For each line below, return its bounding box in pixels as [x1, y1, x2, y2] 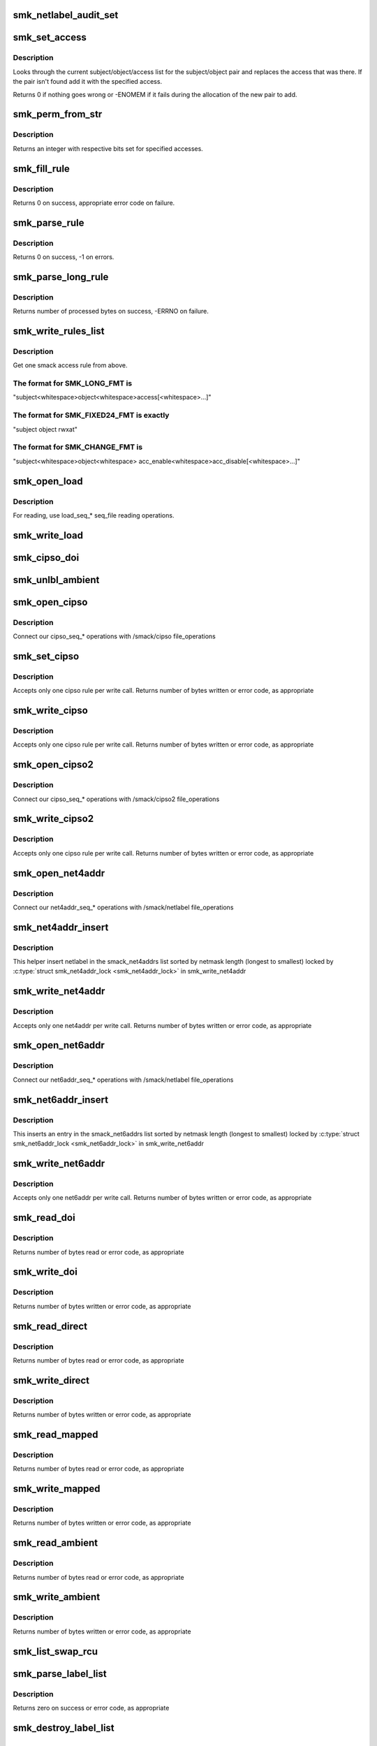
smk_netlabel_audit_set [13, 9, 119, 21]
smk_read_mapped [13, 1428, 98, 1440]
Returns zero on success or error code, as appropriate [13, 1703, 170, 1712]
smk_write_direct [13, 1374, 90, 1386]
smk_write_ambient [13, 1591, 101, 1603]
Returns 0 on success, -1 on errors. [13, 253, 114, 261]
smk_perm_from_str [13, 108, 103, 120]
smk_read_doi [13, 1212, 76, 1224]
